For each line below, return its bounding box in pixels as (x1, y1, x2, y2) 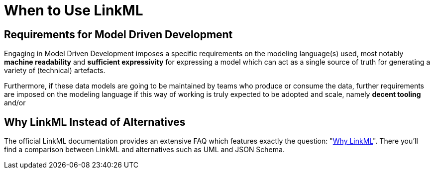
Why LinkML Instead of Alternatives (4, 115, 186, 128)
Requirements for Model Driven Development (4, 28, 233, 41)
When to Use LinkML (4, 2, 143, 19)
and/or (4, 98, 26, 107)
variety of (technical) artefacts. (4, 66, 106, 75)
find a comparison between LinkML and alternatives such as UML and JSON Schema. (4, 145, 285, 154)
